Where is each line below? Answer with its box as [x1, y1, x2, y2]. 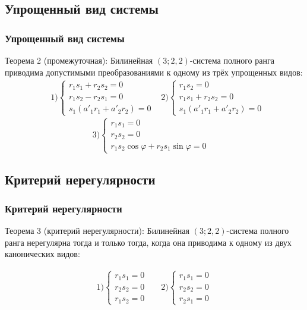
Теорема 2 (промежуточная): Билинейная [5, 54, 153, 66]
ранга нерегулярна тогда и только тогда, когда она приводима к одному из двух [5, 236, 292, 248]
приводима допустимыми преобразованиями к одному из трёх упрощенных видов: [5, 65, 303, 78]
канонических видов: [5, 248, 80, 260]
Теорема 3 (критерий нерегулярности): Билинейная [5, 224, 189, 237]
